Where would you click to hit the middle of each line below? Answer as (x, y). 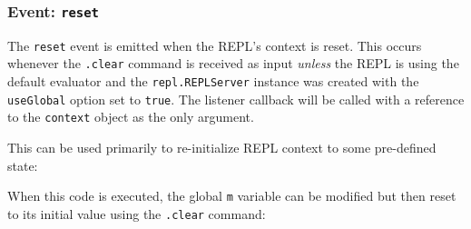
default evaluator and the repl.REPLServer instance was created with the (213, 81)
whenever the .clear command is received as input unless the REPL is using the (233, 63)
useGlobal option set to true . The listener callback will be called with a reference (236, 99)
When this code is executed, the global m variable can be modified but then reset (232, 196)
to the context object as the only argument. (131, 117)
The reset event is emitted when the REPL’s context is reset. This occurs (215, 45)
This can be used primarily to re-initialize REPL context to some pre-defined (222, 148)
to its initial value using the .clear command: (137, 213)
